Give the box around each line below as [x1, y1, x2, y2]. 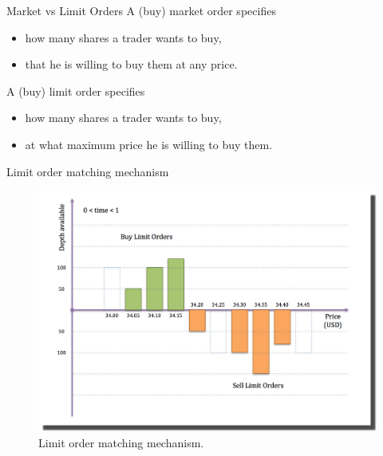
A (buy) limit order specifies [6, 82, 145, 99]
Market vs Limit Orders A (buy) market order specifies [6, 2, 276, 18]
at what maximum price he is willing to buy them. [25, 136, 273, 152]
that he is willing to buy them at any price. [25, 56, 238, 73]
